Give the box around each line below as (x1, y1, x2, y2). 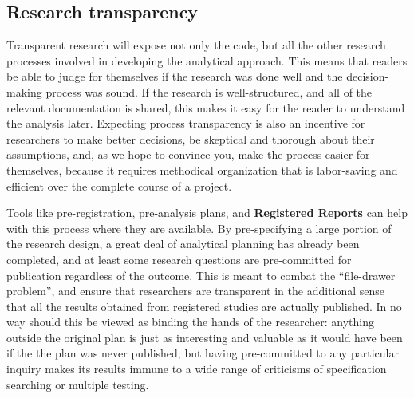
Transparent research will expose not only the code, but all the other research (6, 37, 386, 53)
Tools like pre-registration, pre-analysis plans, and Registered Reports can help (6, 204, 408, 221)
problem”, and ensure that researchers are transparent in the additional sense (6, 282, 385, 299)
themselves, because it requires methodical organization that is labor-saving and (6, 161, 398, 178)
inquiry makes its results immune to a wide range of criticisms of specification (6, 361, 387, 377)
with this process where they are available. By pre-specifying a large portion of (6, 219, 392, 236)
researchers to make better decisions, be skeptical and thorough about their (6, 130, 375, 147)
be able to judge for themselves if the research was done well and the (6, 68, 343, 85)
